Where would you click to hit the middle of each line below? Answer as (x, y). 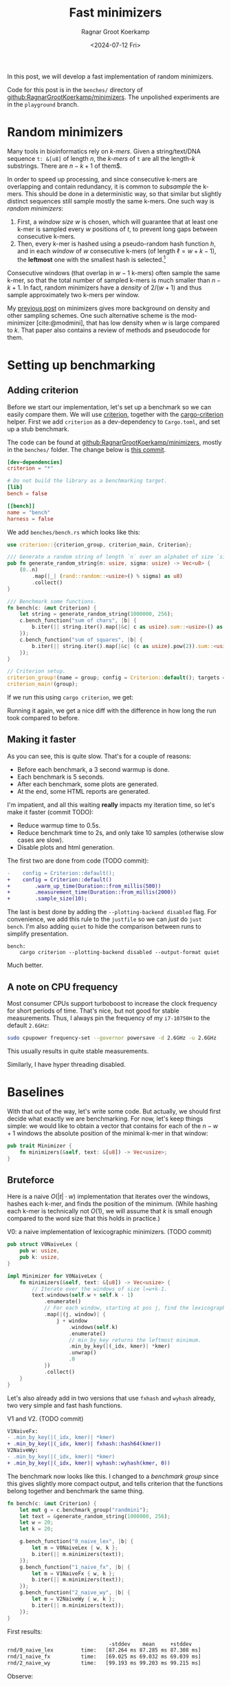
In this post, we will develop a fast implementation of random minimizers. (110, 76)
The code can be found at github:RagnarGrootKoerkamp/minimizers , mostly (114, 442)
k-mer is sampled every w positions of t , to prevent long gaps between (117, 229)
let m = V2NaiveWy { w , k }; (74, 1599)
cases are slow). (40, 840)
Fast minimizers (115, 13)
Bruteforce (31, 1180)
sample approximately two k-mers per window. (73, 294)
